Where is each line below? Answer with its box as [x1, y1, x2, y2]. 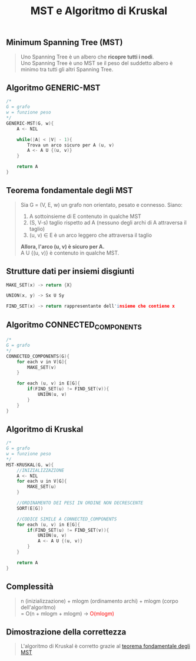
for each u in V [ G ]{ [16, 478, 67, 484]
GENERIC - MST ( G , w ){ [6, 120, 54, 126]
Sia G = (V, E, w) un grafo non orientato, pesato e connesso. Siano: [20, 201, 182, 208]
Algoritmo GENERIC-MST [6, 83, 101, 93]
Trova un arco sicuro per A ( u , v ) [27, 142, 115, 148]
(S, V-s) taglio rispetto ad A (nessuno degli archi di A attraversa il [29, 219, 187, 226]
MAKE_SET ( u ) [27, 484, 57, 490]
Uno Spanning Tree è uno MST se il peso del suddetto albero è [20, 59, 173, 66]
